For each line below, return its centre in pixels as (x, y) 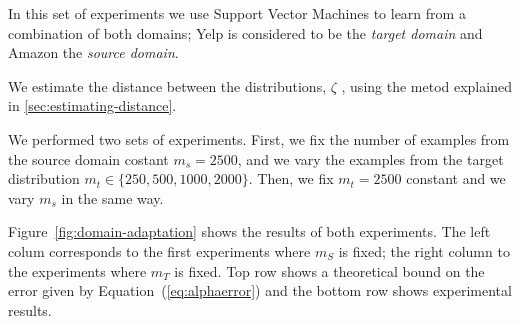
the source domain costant (88, 158)
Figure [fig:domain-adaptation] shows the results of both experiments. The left (249, 231)
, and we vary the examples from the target (370, 158)
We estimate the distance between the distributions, (167, 85)
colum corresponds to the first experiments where (159, 250)
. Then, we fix (291, 178)
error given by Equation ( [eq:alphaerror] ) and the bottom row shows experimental (260, 290)
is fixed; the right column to (424, 250)
